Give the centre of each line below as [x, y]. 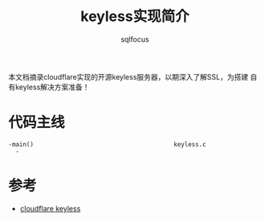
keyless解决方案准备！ [52, 87]
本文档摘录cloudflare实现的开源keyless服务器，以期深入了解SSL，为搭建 [128, 76]
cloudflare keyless [50, 208]
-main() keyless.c [107, 144]
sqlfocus [135, 39]
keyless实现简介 [135, 16]
